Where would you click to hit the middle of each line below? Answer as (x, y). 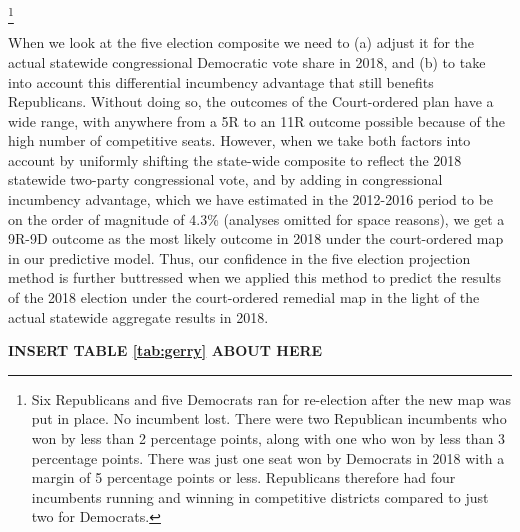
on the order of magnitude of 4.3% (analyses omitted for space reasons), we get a (256, 218)
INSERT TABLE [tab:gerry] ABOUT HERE (165, 350)
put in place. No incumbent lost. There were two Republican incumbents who (269, 418)
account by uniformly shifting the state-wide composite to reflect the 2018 (235, 159)
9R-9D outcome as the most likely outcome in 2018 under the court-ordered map (256, 238)
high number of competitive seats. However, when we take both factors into (239, 140)
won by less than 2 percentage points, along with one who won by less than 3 (268, 438)
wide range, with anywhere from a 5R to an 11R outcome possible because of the (256, 120)
